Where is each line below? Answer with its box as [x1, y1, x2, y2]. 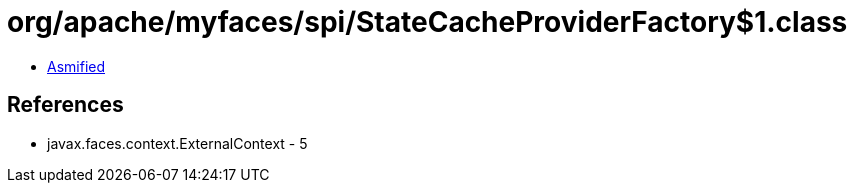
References [7, 92, 124, 118]
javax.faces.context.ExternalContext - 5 [47, 134, 308, 152]
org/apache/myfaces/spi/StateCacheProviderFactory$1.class [7, 5, 848, 39]
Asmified [47, 57, 106, 75]
